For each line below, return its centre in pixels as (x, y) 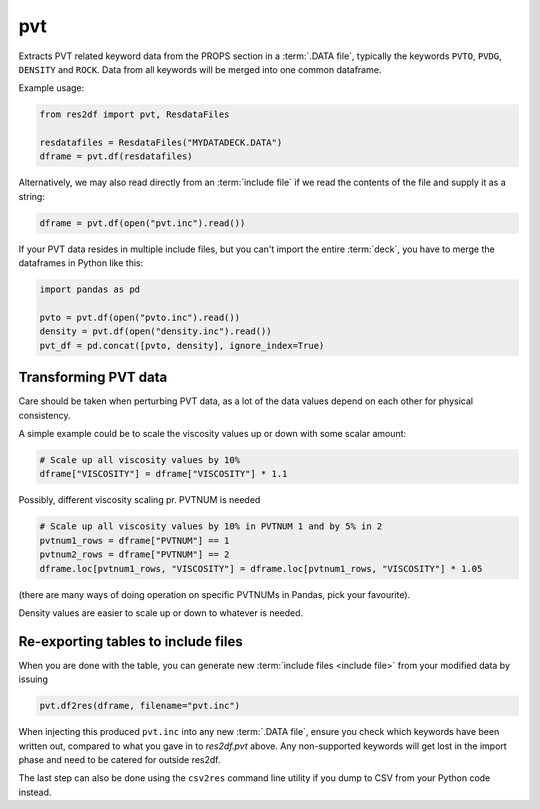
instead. (35, 792)
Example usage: (51, 88)
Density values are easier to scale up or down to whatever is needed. (161, 612)
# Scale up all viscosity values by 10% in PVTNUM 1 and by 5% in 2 (211, 526)
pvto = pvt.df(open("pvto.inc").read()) (139, 317)
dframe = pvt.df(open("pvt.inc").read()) (142, 223)
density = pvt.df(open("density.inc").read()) (155, 331)
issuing (33, 679)
